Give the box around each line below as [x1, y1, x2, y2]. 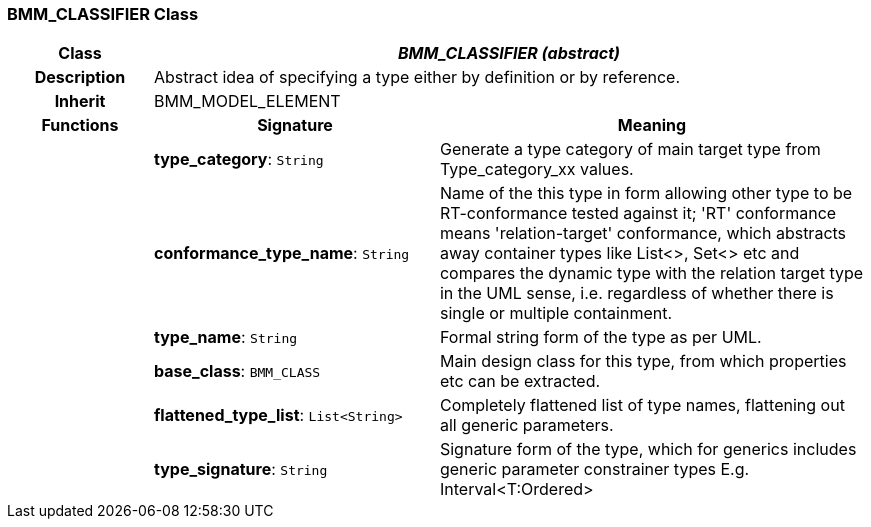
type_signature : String [153, 459, 328, 480]
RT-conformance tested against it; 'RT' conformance [439, 203, 837, 224]
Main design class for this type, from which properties [439, 351, 847, 372]
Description [34, 67, 126, 88]
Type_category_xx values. [439, 159, 634, 180]
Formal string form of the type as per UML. [439, 327, 762, 348]
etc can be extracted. [439, 371, 601, 392]
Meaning [617, 115, 687, 136]
